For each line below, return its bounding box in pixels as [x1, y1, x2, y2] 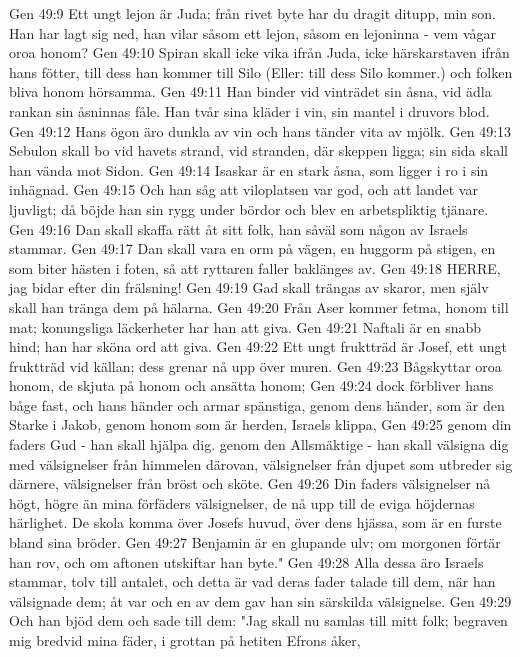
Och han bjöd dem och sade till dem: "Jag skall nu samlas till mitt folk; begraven [9, 610, 508, 631]
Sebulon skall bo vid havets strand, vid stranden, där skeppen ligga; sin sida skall [9, 140, 508, 161]
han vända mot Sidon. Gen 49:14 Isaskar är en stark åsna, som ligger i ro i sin [9, 159, 489, 180]
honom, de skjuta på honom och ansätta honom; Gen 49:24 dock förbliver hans [9, 375, 494, 396]
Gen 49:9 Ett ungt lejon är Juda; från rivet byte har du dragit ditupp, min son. [9, 3, 496, 23]
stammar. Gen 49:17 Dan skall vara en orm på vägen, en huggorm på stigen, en [9, 238, 496, 259]
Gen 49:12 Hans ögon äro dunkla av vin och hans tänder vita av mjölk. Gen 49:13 [9, 120, 512, 141]
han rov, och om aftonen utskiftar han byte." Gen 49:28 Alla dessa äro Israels [9, 551, 484, 572]
